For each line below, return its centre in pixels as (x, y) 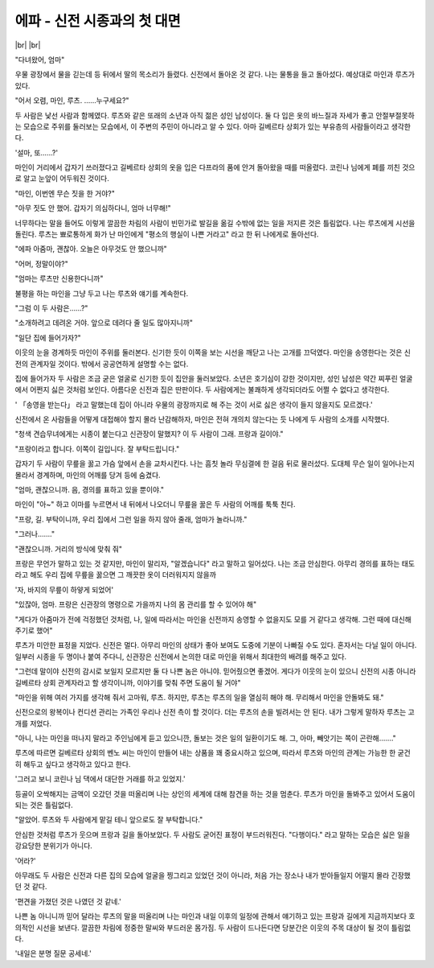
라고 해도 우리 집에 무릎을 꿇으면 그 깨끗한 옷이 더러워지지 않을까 (116, 575)
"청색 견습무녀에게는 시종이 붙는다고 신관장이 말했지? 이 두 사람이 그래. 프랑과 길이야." (149, 434)
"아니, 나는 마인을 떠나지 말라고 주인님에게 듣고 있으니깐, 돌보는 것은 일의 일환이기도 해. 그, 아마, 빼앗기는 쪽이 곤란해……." (206, 738)
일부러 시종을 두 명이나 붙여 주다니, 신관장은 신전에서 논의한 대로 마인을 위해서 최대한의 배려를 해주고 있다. (181, 657)
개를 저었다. (33, 723)
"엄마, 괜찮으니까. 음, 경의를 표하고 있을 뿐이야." (90, 490)
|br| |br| (28, 45)
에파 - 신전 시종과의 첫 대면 (98, 21)
